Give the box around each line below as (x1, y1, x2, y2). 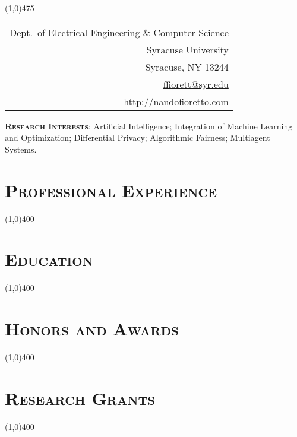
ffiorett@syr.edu (163, 77, 229, 91)
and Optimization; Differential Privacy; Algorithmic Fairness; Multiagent (5, 131, 270, 144)
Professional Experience (5, 178, 217, 202)
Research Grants (5, 385, 156, 410)
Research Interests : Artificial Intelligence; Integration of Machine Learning (5, 119, 293, 132)
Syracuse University (146, 42, 229, 56)
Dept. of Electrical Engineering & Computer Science (10, 25, 229, 39)
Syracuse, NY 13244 (145, 59, 229, 74)
